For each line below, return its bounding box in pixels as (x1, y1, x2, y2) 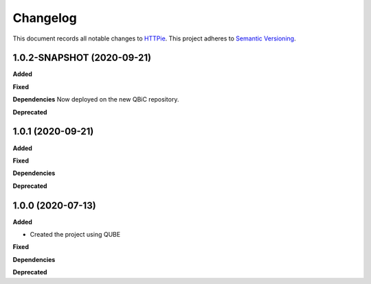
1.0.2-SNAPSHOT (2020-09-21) (12, 52, 151, 64)
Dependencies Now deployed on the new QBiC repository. (12, 95, 179, 104)
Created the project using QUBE (30, 230, 121, 238)
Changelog (12, 10, 77, 25)
